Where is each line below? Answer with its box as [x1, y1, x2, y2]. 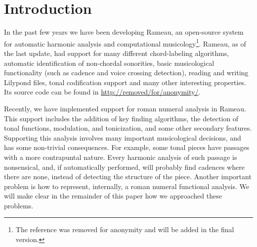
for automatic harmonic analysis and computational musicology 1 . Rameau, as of [4, 37, 246, 49]
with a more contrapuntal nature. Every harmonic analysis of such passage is [4, 151, 237, 162]
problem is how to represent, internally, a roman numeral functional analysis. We [4, 181, 250, 191]
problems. [4, 200, 34, 210]
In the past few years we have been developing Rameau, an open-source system [4, 27, 244, 37]
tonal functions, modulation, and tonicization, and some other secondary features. [4, 123, 252, 133]
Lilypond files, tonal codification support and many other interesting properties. [4, 77, 247, 87]
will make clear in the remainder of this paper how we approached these [4, 191, 222, 201]
